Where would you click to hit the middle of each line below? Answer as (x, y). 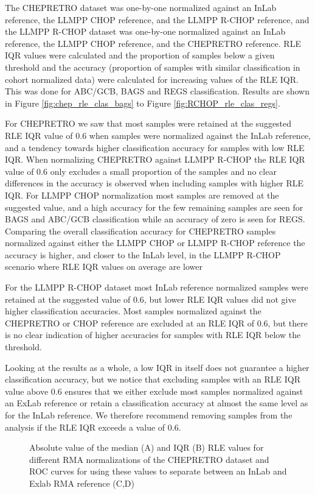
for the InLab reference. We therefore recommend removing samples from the (149, 415)
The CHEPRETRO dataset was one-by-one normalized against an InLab (141, 7)
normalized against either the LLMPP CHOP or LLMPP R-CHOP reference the (155, 243)
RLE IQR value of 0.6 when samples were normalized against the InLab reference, (158, 135)
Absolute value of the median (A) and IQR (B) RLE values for (147, 447)
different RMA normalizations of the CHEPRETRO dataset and (149, 459)
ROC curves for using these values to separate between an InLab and (158, 471)
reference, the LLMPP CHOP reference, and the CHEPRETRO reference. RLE (153, 43)
